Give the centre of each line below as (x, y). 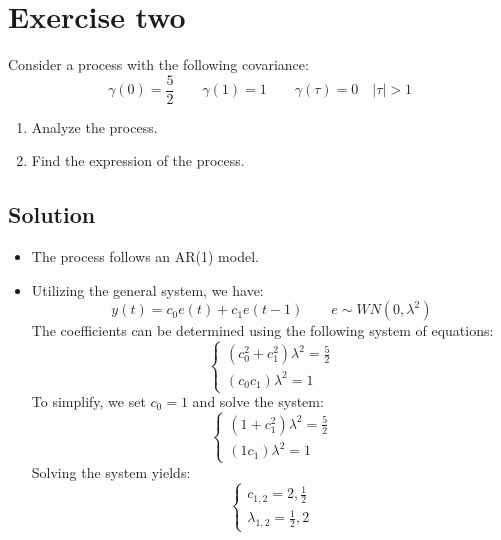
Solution (52, 214)
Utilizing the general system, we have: (147, 289)
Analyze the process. (94, 126)
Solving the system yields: (111, 471)
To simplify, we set (88, 401)
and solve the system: (258, 401)
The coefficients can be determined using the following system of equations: (262, 330)
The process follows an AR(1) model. (145, 256)
